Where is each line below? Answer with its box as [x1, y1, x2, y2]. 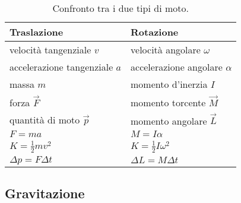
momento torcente [131, 95, 206, 109]
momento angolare [131, 113, 207, 128]
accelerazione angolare [131, 60, 223, 74]
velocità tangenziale [9, 43, 91, 56]
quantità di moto [9, 113, 80, 127]
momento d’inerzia [131, 77, 208, 91]
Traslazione [9, 25, 64, 39]
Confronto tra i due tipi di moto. [52, 1, 189, 15]
